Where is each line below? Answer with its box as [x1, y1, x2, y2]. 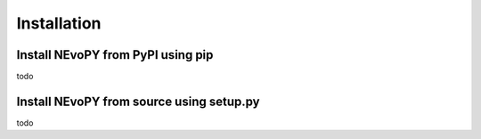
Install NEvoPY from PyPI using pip [16, 47, 214, 62]
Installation [16, 13, 102, 33]
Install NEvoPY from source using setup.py [16, 94, 260, 109]
